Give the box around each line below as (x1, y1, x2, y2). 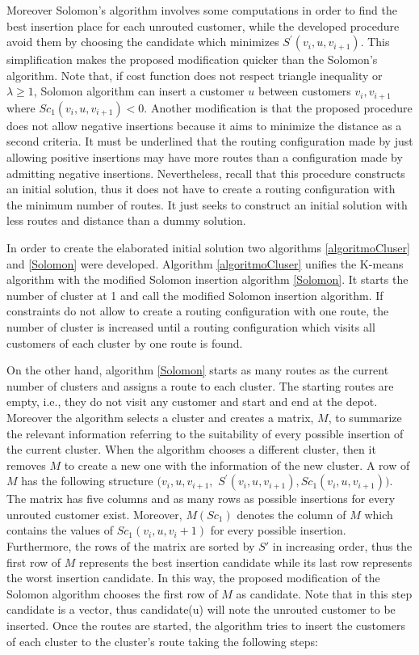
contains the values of (6, 522, 113, 539)
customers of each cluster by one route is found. (6, 334, 243, 351)
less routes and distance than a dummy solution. (6, 212, 246, 229)
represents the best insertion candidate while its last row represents (78, 553, 413, 570)
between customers (258, 82, 351, 99)
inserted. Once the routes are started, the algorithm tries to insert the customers (6, 617, 405, 634)
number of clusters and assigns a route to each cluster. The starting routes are (6, 377, 394, 394)
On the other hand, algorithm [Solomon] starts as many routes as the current (6, 361, 389, 378)
